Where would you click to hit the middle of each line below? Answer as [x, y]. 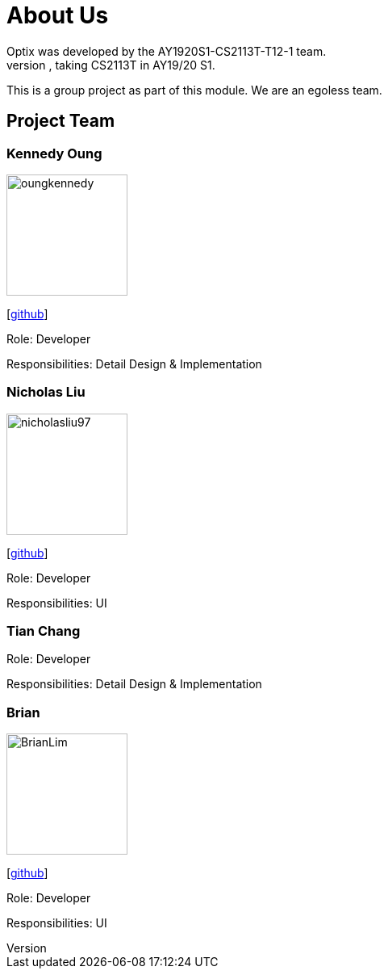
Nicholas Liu [46, 392]
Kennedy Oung [54, 153]
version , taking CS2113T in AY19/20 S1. [111, 65]
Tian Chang [44, 631]
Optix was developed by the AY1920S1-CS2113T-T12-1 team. [167, 51]
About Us [58, 15]
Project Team [61, 121]
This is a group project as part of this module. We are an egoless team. [194, 90]
